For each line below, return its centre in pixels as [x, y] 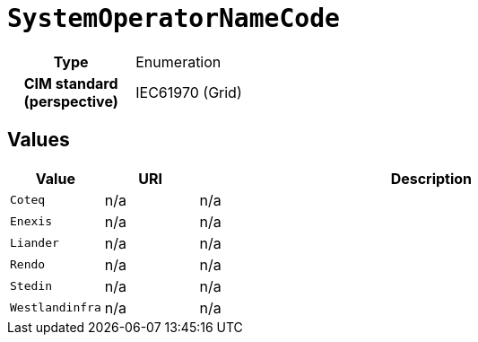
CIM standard [71, 83]
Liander [35, 243]
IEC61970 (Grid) [189, 92]
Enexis [31, 222]
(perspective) [71, 101]
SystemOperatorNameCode [174, 18]
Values [39, 140]
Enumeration [178, 61]
